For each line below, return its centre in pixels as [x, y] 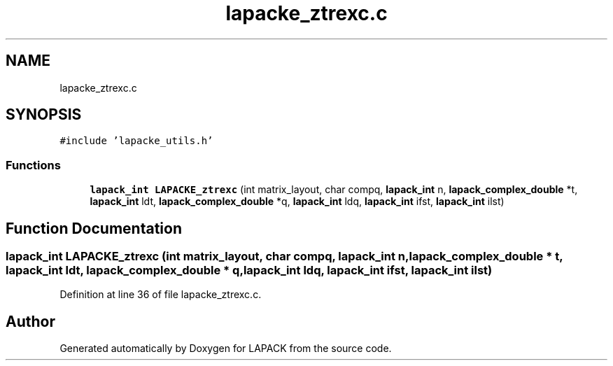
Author [30, 321]
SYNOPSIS [44, 115]
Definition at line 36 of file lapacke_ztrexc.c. [161, 295]
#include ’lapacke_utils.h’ [136, 141]
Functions [33, 165]
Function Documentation [94, 228]
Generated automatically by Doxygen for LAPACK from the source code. [226, 349]
